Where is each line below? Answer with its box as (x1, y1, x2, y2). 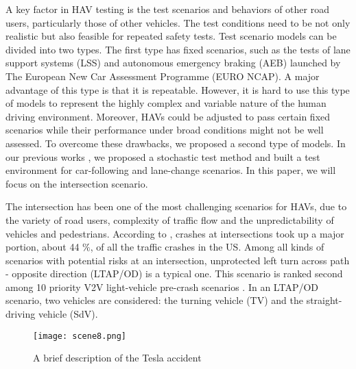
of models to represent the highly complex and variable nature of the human (5, 96, 327, 110)
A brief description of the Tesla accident (33, 351, 202, 365)
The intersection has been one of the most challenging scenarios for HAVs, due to (5, 199, 347, 214)
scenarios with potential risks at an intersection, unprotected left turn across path (5, 253, 350, 267)
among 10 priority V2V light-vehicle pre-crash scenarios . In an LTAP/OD (5, 279, 319, 294)
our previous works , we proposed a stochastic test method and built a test (5, 149, 320, 164)
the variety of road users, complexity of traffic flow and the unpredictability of (5, 212, 334, 227)
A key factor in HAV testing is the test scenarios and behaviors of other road (5, 2, 329, 16)
